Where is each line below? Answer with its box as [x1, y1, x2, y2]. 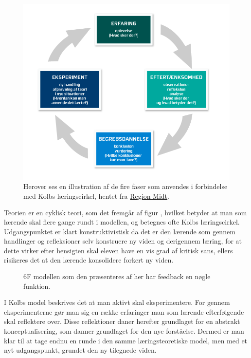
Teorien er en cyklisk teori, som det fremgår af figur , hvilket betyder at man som [4, 207, 247, 217]
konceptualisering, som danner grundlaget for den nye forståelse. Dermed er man [4, 326, 244, 336]
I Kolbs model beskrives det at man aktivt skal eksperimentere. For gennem [4, 297, 230, 307]
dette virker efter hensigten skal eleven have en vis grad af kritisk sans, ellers [4, 245, 233, 255]
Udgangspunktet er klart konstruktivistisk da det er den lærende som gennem [4, 226, 235, 236]
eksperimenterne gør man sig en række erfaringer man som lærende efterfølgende [4, 306, 244, 317]
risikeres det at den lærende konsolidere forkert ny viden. [4, 255, 174, 265]
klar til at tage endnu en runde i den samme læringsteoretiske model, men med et [4, 335, 248, 345]
